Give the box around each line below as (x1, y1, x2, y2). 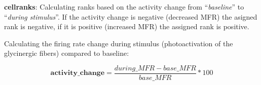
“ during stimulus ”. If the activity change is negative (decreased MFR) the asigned (4, 11, 257, 22)
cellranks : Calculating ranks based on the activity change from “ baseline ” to (4, 2, 244, 12)
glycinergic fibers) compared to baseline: (4, 48, 129, 58)
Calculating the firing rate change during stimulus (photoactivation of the (4, 38, 233, 48)
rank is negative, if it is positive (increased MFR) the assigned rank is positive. (4, 21, 249, 32)
